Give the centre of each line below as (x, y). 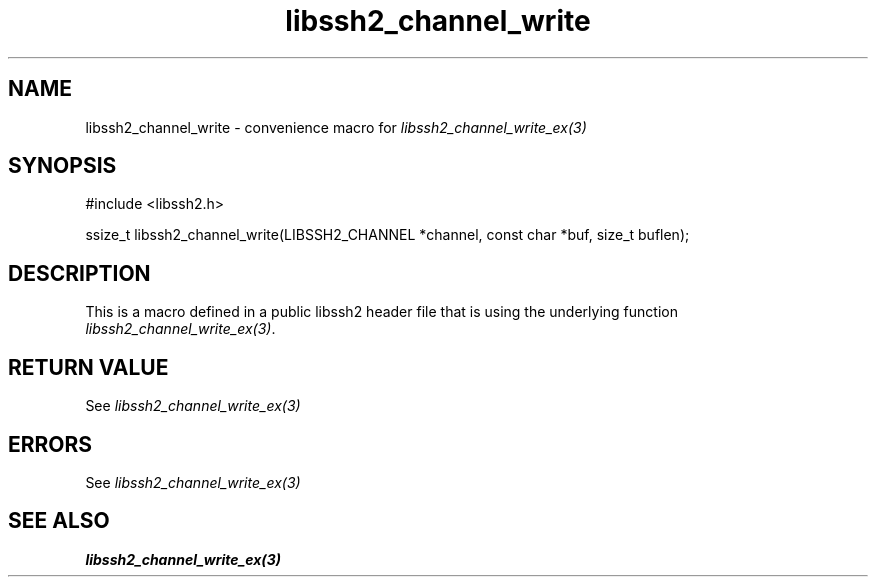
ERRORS (50, 444)
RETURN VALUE (88, 367)
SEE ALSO (59, 521)
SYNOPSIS (62, 166)
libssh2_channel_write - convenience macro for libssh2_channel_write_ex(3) (336, 127)
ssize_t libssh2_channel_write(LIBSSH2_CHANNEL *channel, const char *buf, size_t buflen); (387, 235)
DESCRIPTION (79, 273)
